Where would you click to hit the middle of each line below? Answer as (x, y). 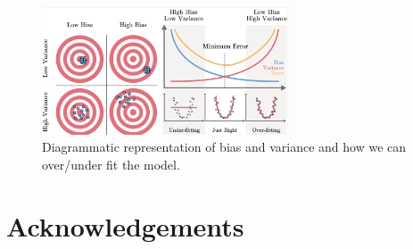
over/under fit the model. (111, 164)
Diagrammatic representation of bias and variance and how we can (224, 147)
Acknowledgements (125, 225)
